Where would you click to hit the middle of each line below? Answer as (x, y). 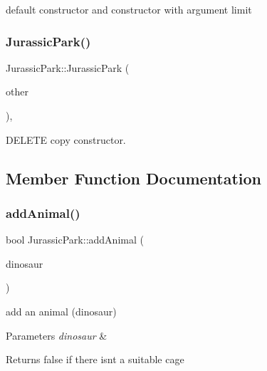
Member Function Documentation (134, 178)
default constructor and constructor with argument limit (129, 9)
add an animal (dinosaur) (61, 311)
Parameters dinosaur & (57, 335)
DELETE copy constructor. (66, 139)
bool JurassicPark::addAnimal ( (75, 240)
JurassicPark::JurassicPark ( (68, 67)
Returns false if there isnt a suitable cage (95, 359)
